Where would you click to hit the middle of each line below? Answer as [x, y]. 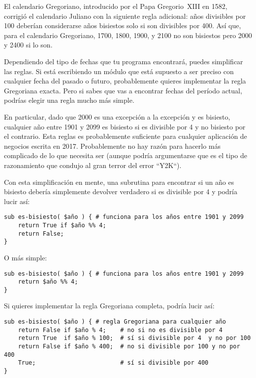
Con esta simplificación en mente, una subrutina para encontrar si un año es [119, 182]
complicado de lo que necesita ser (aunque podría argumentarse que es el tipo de [126, 155]
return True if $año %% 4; [62, 225]
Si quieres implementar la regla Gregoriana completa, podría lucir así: [109, 306]
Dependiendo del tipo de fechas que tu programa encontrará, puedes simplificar [124, 61]
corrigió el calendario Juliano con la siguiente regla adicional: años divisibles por [125, 16]
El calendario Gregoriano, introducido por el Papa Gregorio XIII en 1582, [116, 6]
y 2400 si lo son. [28, 45]
